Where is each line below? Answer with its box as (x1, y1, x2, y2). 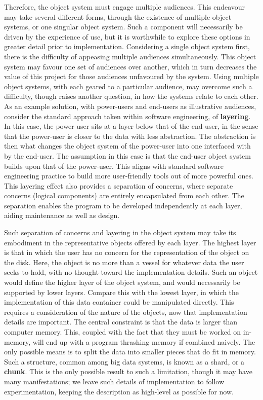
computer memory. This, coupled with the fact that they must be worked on (4, 326, 241, 337)
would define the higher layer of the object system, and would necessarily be (4, 277, 240, 287)
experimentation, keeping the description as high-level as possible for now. (4, 386, 234, 396)
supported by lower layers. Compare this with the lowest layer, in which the (4, 286, 239, 297)
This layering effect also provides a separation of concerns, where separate (4, 180, 233, 191)
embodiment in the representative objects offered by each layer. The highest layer (4, 237, 256, 247)
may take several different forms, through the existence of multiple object (4, 11, 232, 22)
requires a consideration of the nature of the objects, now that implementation (4, 306, 247, 317)
